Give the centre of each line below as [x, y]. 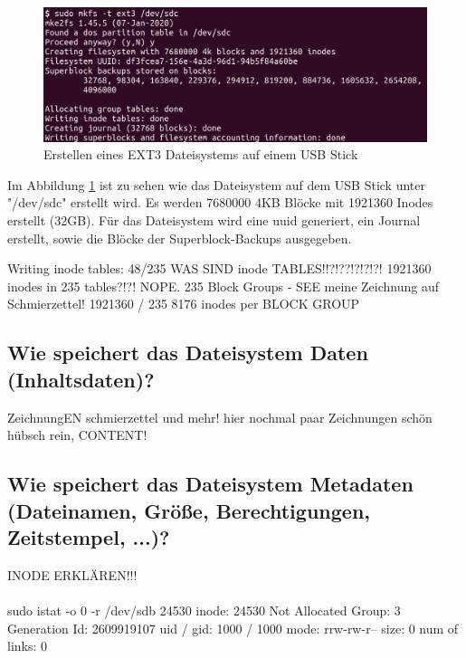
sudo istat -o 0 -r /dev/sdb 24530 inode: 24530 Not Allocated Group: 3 [204, 610]
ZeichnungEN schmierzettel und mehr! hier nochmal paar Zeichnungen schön [220, 417]
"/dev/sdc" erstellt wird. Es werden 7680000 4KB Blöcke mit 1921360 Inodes [220, 202]
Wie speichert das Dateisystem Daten [188, 353]
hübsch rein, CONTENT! [77, 435]
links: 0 [28, 646]
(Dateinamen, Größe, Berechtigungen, [189, 510]
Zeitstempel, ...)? [89, 536]
